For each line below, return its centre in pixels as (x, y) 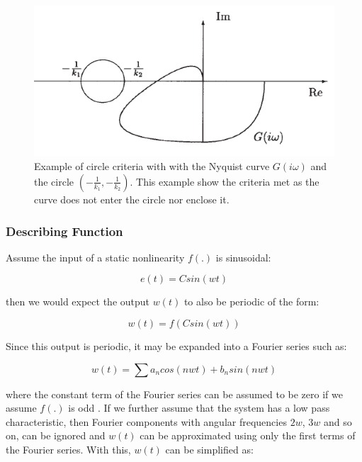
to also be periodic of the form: (251, 302)
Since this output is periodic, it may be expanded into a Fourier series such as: (176, 345)
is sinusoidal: (243, 257)
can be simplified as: (209, 449)
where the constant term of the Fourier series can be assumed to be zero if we (174, 394)
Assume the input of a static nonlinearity (95, 257)
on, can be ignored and (56, 435)
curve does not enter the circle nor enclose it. (132, 199)
